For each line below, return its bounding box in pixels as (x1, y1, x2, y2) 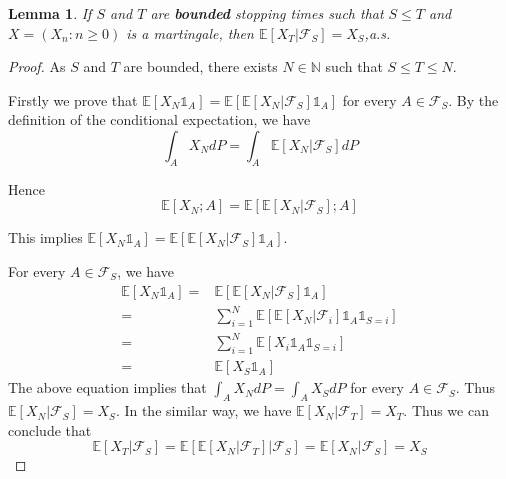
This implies (8, 227, 83, 248)
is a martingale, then (126, 22, 254, 43)
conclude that (8, 419, 92, 440)
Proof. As (8, 56, 66, 77)
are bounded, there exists (123, 56, 278, 77)
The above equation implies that (8, 377, 207, 398)
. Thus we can (403, 400, 489, 421)
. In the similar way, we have (115, 400, 292, 421)
